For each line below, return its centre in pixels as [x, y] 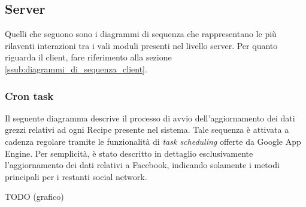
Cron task [29, 95]
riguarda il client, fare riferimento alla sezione [88, 57]
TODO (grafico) [34, 197]
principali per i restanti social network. [76, 176]
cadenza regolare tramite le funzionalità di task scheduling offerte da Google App [153, 141]
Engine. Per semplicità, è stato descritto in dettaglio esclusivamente [129, 153]
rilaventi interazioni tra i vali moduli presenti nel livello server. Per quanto [141, 45]
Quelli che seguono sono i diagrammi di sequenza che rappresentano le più [141, 34]
